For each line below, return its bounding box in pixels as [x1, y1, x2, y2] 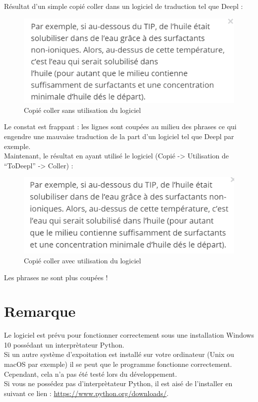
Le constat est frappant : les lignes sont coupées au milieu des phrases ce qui [4, 121, 237, 132]
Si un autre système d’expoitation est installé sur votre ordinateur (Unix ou [4, 349, 234, 359]
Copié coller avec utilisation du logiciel [24, 255, 141, 265]
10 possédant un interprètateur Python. [4, 339, 125, 350]
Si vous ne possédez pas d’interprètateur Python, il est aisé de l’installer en [4, 378, 233, 389]
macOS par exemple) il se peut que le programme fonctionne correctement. [4, 359, 232, 369]
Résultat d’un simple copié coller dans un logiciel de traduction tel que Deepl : [4, 1, 243, 11]
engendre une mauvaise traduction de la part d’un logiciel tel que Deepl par [4, 131, 234, 142]
